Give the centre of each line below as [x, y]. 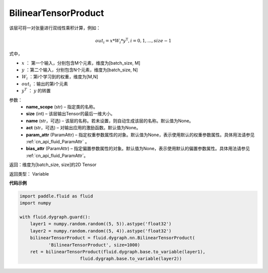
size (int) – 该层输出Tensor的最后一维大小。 [70, 114]
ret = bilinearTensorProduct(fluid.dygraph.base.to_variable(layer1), [118, 252]
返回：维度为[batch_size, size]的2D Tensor [53, 165]
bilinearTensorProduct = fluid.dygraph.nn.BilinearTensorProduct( [113, 238]
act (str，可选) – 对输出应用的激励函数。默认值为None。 [83, 128]
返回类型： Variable [29, 174]
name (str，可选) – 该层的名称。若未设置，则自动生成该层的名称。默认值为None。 [110, 121]
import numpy [35, 203]
